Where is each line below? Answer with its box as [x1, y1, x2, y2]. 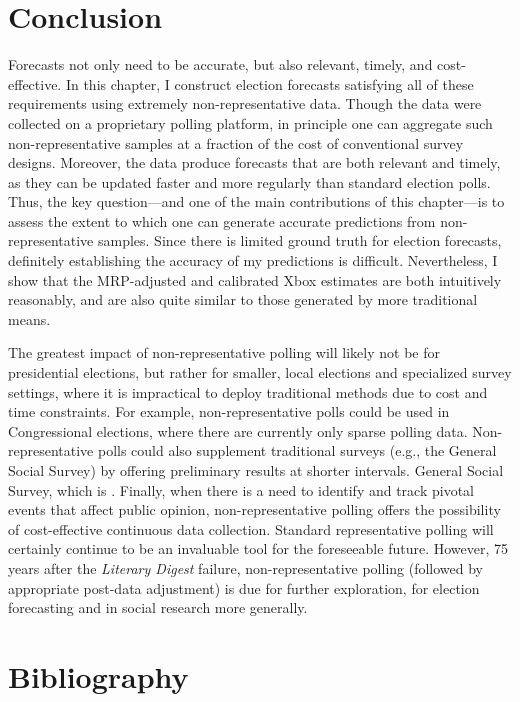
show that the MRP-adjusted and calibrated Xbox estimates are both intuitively [8, 269, 502, 290]
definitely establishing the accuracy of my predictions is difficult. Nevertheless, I [8, 250, 498, 271]
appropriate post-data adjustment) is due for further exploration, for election [8, 577, 480, 598]
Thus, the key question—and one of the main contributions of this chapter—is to [8, 191, 505, 212]
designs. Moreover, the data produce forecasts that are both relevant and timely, [8, 152, 501, 173]
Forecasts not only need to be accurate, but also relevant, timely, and [8, 54, 433, 75]
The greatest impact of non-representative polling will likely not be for [8, 342, 440, 363]
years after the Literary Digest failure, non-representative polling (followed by [8, 557, 484, 578]
